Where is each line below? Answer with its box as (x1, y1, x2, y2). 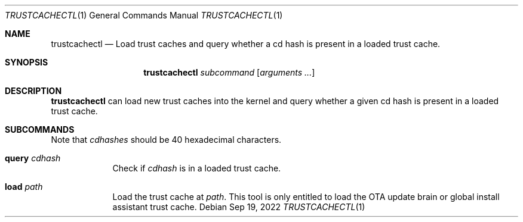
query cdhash (5, 153, 61, 163)
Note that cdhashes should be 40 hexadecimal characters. (51, 135, 282, 145)
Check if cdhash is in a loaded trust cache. (112, 163, 281, 173)
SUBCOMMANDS (5, 124, 75, 135)
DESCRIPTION (5, 86, 62, 96)
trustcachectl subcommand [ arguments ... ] (143, 67, 315, 77)
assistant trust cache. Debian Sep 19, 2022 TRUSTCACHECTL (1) (112, 202, 365, 212)
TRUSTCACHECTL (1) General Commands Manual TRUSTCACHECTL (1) (5, 10, 283, 20)
